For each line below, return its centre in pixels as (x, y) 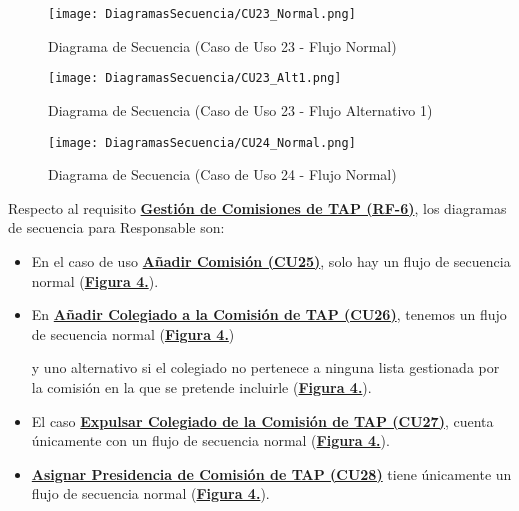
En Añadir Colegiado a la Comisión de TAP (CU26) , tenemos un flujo (269, 314)
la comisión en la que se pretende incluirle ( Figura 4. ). (201, 386)
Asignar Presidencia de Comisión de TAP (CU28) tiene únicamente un (271, 473)
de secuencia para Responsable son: (116, 227)
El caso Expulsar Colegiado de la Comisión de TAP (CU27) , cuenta (262, 420)
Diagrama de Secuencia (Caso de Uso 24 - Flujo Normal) (222, 174)
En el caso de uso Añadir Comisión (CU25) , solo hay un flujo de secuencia (271, 260)
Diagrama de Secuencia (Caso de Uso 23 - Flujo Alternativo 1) (240, 109)
